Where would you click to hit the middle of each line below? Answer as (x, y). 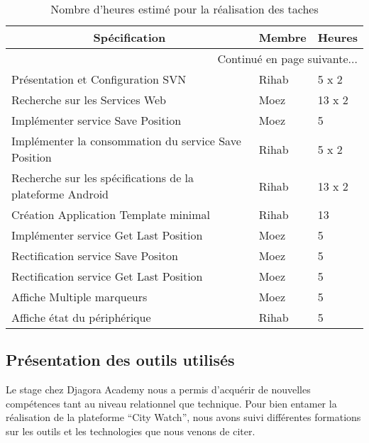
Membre (282, 37)
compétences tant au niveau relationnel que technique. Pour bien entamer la (171, 403)
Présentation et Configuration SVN (99, 79)
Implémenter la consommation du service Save (126, 141)
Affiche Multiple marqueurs (79, 297)
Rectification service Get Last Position (107, 276)
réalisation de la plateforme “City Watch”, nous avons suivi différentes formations (183, 417)
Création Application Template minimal (111, 214)
